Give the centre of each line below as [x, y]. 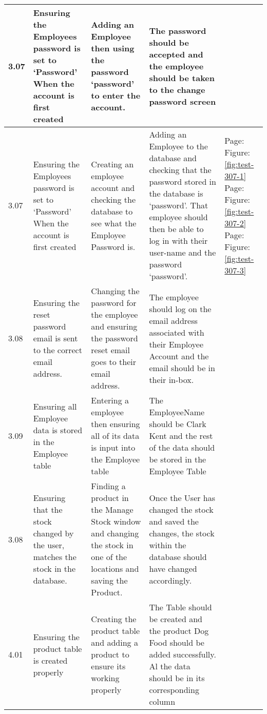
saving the [109, 580]
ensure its [108, 666]
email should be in [182, 368]
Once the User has [182, 498]
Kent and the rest [181, 436]
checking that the [180, 170]
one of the [109, 557]
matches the [55, 557]
